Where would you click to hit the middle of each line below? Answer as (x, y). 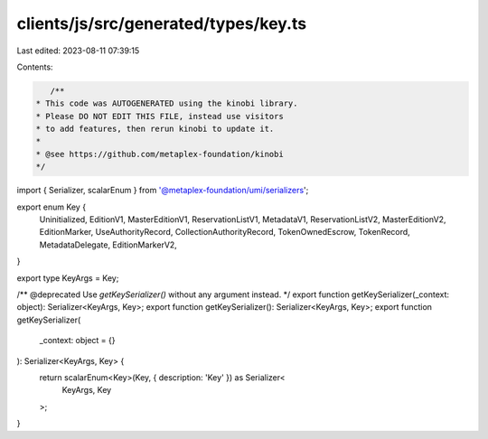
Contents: (35, 67)
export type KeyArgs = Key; (68, 278)
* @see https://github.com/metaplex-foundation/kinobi (160, 154)
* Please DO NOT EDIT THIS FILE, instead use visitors (160, 116)
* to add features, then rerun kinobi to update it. (155, 129)
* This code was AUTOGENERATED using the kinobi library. (167, 103)
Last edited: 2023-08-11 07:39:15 (78, 51)
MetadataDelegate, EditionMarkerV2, (108, 245)
